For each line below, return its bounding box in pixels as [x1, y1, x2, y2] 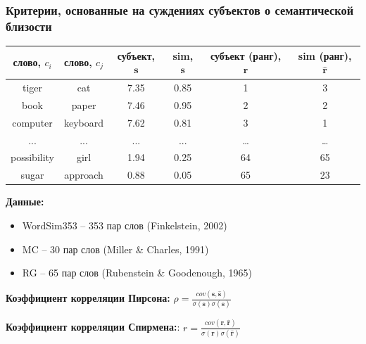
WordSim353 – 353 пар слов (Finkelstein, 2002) [22, 217, 227, 232]
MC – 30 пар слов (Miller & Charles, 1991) [22, 241, 209, 256]
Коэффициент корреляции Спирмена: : [6, 319, 180, 334]
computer [12, 115, 53, 129]
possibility [11, 150, 55, 165]
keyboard [64, 115, 104, 129]
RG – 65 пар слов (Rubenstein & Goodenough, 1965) [22, 265, 253, 280]
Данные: [6, 194, 44, 209]
